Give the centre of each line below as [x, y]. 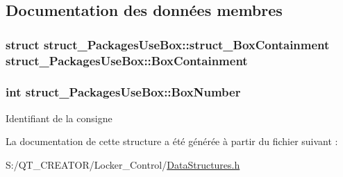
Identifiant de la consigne [59, 118]
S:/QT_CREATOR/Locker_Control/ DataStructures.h [123, 164]
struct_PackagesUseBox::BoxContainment [127, 60]
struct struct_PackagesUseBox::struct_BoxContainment [168, 44]
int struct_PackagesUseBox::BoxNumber [123, 92]
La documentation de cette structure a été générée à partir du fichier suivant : [172, 141]
